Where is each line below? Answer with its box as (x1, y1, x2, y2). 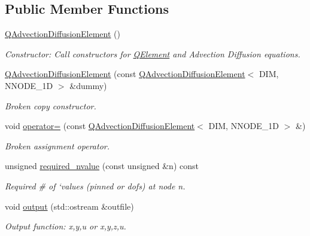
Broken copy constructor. (5, 99, 96, 112)
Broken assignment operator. (5, 139, 110, 152)
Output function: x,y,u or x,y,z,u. (5, 220, 126, 232)
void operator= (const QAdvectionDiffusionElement (5, 119, 195, 132)
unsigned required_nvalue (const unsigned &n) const (5, 160, 199, 172)
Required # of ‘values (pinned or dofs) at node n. (5, 179, 186, 192)
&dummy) (69, 79, 107, 91)
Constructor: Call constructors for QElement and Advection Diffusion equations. (5, 47, 300, 60)
